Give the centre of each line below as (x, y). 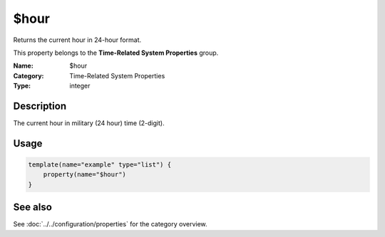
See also (33, 207)
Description (40, 106)
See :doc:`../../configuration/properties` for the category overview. (110, 224)
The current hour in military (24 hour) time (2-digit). (89, 123)
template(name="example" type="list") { (99, 165)
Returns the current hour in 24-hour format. (77, 40)
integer (80, 86)
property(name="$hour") (84, 175)
